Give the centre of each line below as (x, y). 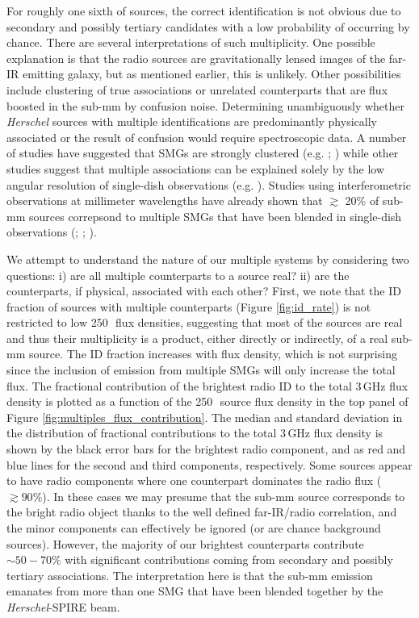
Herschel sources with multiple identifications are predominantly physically (192, 121)
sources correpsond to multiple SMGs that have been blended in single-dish (215, 216)
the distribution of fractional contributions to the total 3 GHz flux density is (195, 433)
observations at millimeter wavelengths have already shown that (165, 200)
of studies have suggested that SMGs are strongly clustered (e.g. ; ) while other (203, 153)
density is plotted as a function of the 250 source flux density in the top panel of (207, 401)
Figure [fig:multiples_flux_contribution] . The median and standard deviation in (205, 417)
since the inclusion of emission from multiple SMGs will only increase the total (201, 370)
